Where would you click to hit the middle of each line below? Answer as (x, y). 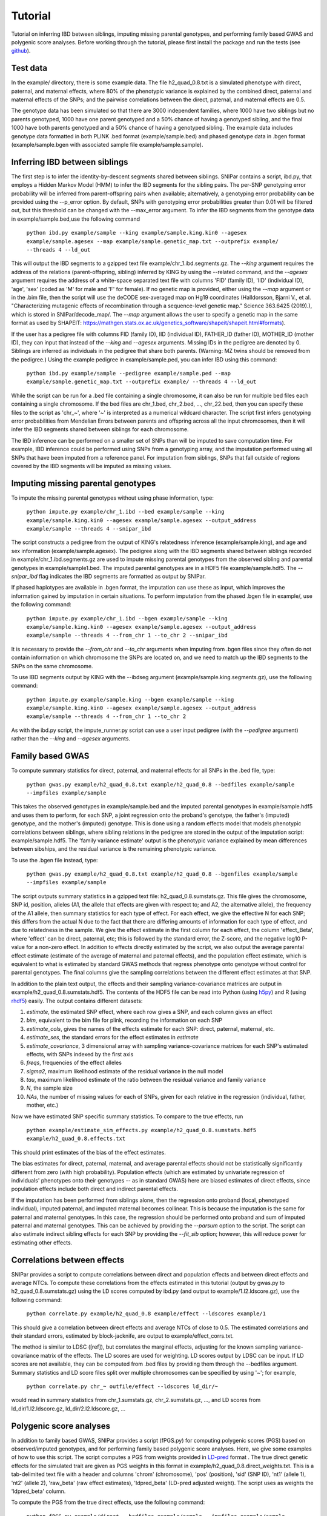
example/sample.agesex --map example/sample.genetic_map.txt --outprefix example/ (152, 241)
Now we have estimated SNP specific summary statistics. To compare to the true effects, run (127, 1116)
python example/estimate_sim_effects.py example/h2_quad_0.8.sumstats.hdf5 (141, 1130)
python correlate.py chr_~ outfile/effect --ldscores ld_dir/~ (122, 1386)
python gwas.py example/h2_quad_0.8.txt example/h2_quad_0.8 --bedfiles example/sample (160, 784)
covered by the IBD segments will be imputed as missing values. (91, 466)
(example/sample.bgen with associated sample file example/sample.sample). (107, 144)
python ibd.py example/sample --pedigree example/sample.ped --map (129, 374)
